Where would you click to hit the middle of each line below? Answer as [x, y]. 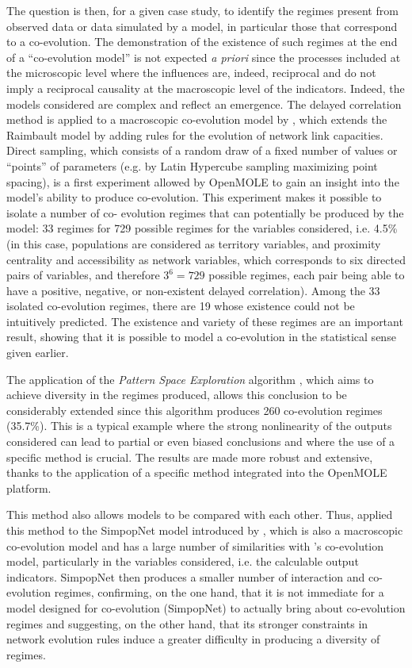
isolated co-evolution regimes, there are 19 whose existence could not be [181, 306]
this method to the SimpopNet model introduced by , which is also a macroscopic [205, 530]
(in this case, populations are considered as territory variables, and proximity [194, 243]
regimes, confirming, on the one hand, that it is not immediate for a [219, 592]
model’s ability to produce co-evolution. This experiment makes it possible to [194, 197]
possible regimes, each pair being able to [307, 275]
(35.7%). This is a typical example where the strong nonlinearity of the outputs [199, 426]
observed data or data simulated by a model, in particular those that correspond [202, 26]
